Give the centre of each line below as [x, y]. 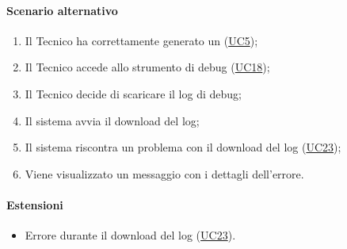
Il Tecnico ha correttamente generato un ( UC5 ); [141, 40]
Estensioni [35, 204]
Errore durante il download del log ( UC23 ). [130, 235]
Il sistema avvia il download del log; [112, 120]
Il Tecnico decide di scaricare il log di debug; [133, 93]
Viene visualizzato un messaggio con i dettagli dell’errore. [164, 173]
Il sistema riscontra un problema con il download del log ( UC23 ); [183, 147]
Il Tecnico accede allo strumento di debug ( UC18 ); [147, 67]
